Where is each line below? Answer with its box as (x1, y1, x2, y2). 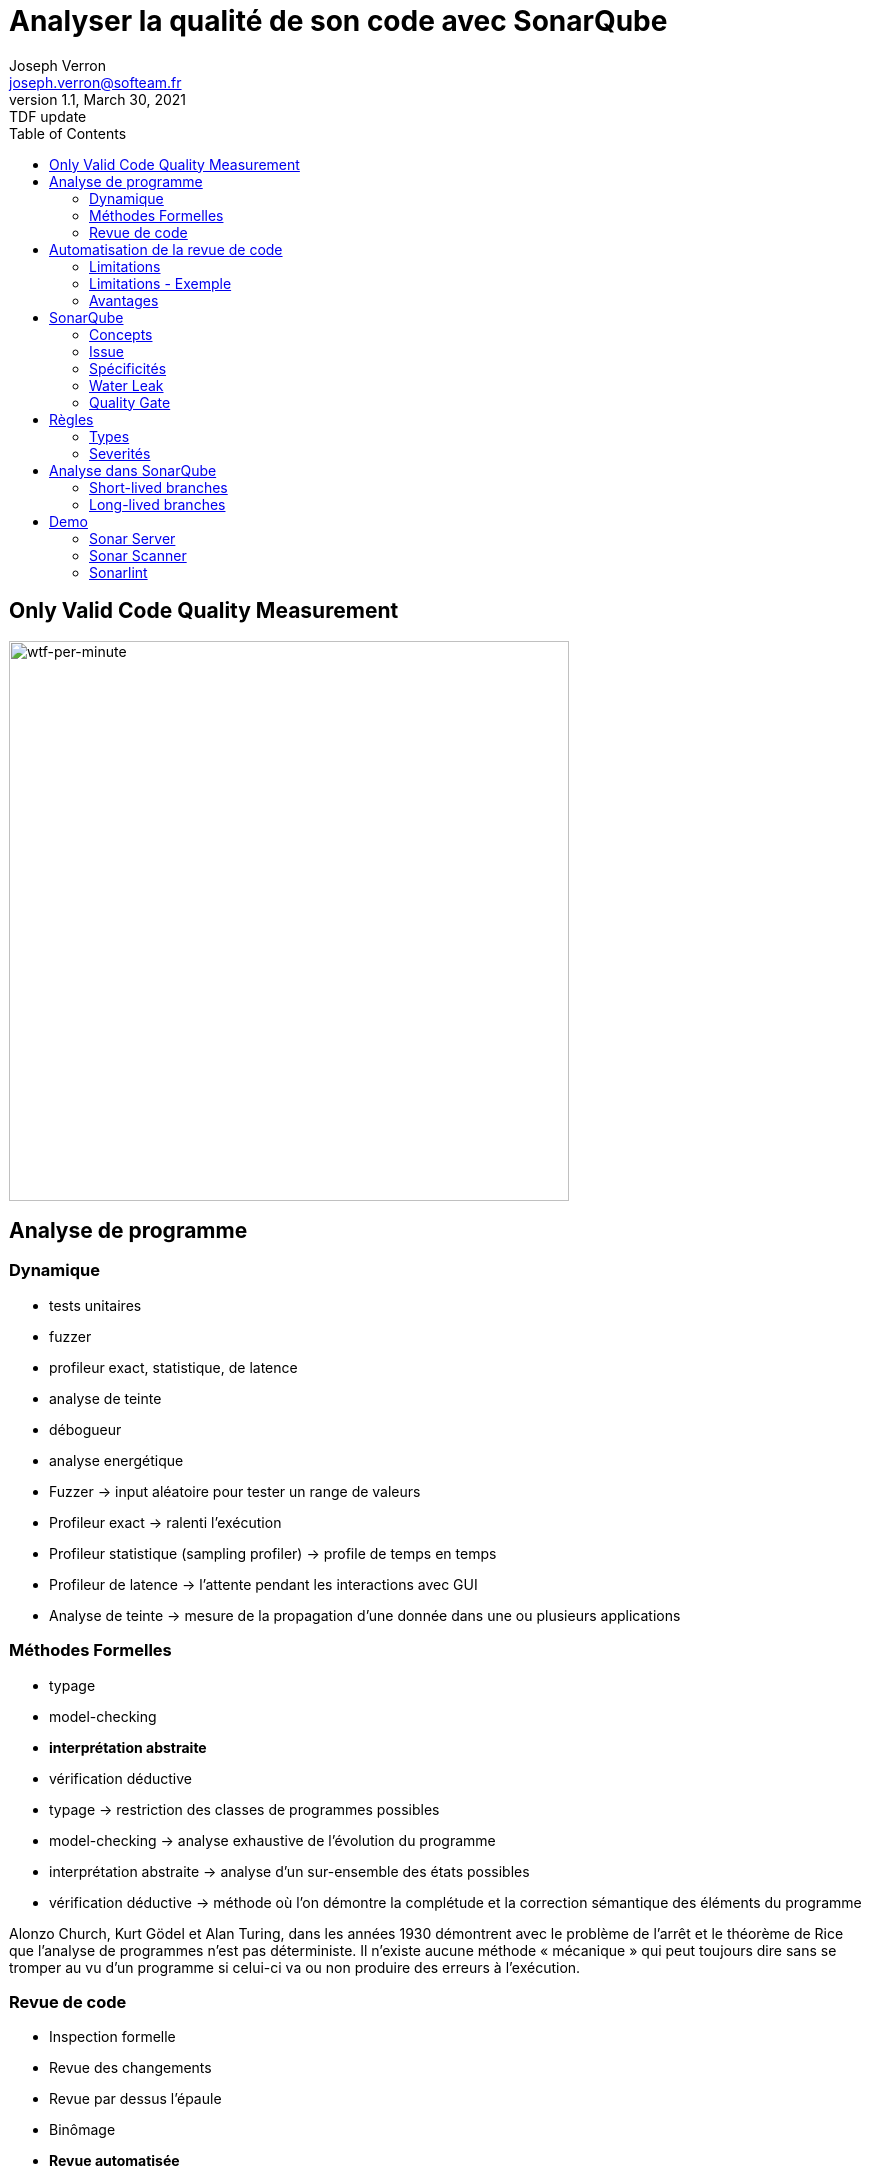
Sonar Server (89, 529, 176, 547)
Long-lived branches (89, 495, 226, 513)
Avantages (89, 291, 159, 309)
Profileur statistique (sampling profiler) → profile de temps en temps (49, 1544, 497, 1562)
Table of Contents (9, 124, 127, 142)
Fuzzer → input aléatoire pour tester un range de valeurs (49, 1482, 421, 1500)
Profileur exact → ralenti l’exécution (49, 1513, 282, 1531)
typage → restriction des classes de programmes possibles (49, 1800, 440, 1818)
